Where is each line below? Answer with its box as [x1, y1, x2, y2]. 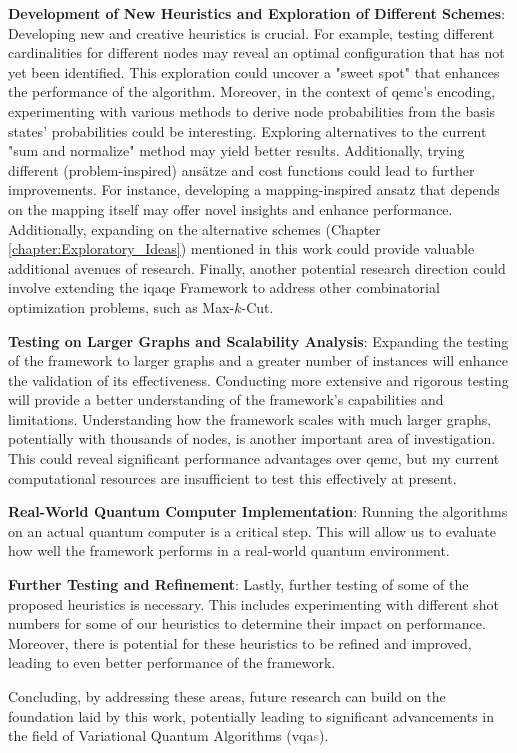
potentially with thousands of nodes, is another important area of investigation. [8, 428, 496, 449]
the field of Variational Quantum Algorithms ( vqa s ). [8, 725, 329, 746]
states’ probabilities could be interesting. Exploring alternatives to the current [8, 120, 487, 141]
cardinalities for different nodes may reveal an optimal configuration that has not [8, 42, 505, 63]
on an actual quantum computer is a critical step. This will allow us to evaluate [8, 520, 497, 541]
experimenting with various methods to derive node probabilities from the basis [8, 100, 496, 121]
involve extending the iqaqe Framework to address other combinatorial [8, 277, 440, 298]
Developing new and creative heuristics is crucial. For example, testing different [8, 22, 495, 43]
